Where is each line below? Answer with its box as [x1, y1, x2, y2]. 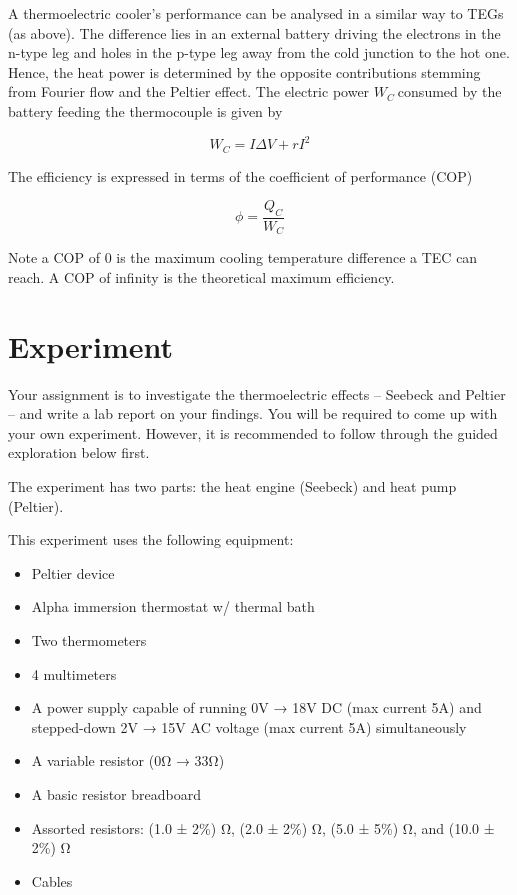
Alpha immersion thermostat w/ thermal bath [31, 596, 315, 617]
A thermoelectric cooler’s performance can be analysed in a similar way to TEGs [8, 3, 504, 23]
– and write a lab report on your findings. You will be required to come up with [8, 403, 498, 424]
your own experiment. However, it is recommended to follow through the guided [8, 422, 498, 443]
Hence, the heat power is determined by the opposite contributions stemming [8, 61, 481, 82]
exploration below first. [8, 442, 150, 463]
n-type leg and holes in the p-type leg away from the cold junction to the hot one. [8, 42, 510, 63]
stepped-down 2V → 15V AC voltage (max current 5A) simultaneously [31, 716, 467, 737]
